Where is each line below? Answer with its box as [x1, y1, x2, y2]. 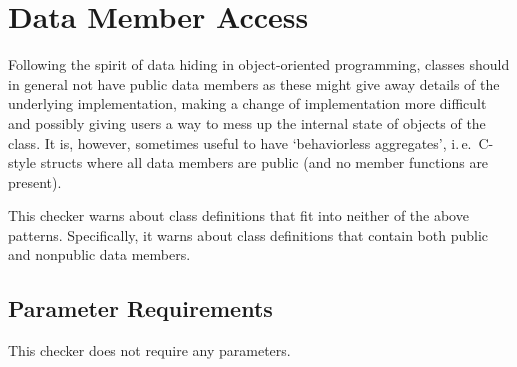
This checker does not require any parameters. [8, 340, 291, 361]
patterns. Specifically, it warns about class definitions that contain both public [8, 224, 489, 245]
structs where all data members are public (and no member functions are [40, 152, 489, 173]
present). [8, 171, 62, 192]
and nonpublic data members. [8, 244, 191, 265]
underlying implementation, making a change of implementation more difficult [8, 93, 487, 114]
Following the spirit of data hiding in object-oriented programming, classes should [8, 54, 510, 75]
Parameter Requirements [8, 293, 273, 324]
